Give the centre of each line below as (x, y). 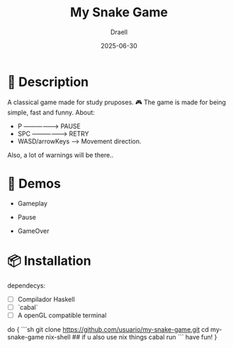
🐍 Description (48, 82)
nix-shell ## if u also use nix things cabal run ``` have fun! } (131, 337)
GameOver (33, 231)
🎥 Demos (34, 184)
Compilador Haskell (46, 299)
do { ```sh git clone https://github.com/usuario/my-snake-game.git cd (108, 329)
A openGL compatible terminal (62, 315)
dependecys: (27, 286)
